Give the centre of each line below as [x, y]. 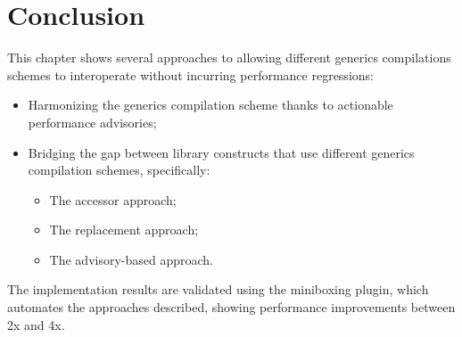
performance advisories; [92, 122]
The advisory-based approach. [132, 259]
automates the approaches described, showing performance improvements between [231, 307]
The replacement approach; [124, 230]
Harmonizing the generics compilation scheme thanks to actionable [210, 105]
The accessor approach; [113, 199]
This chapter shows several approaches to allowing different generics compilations [229, 58]
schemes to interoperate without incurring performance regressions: [190, 74]
